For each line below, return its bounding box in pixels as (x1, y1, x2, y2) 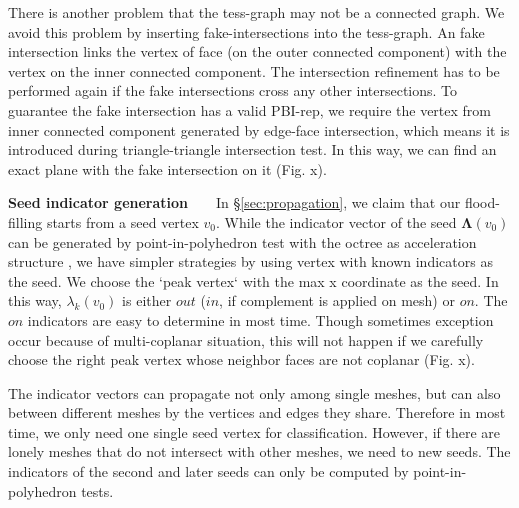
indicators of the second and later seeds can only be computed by (8, 461, 409, 482)
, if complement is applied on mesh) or (219, 290, 455, 311)
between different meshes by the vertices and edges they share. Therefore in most (8, 402, 506, 423)
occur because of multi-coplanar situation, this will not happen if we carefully (8, 329, 484, 350)
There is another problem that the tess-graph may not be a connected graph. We (8, 2, 505, 22)
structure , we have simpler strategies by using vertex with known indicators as (8, 251, 493, 272)
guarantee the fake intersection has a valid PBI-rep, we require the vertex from (8, 99, 491, 120)
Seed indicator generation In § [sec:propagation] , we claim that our (8, 192, 461, 213)
